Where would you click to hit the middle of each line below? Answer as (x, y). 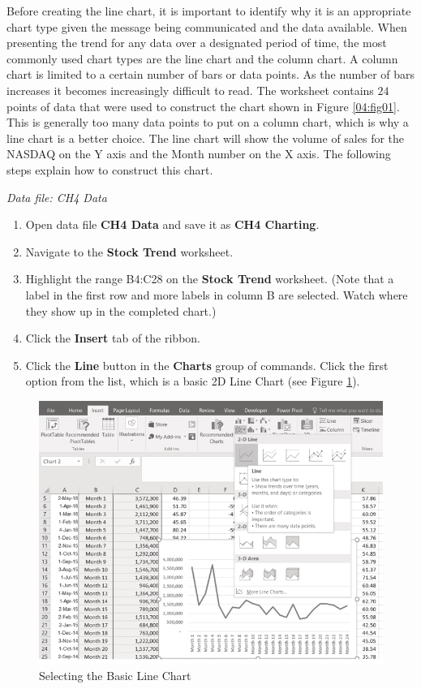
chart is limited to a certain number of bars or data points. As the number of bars (211, 74)
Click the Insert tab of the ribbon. (113, 338)
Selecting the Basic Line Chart (115, 675)
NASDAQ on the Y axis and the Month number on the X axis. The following (199, 154)
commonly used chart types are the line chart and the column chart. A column (202, 58)
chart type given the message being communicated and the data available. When (207, 26)
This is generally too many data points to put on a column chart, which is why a (208, 122)
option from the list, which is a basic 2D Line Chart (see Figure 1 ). (193, 381)
